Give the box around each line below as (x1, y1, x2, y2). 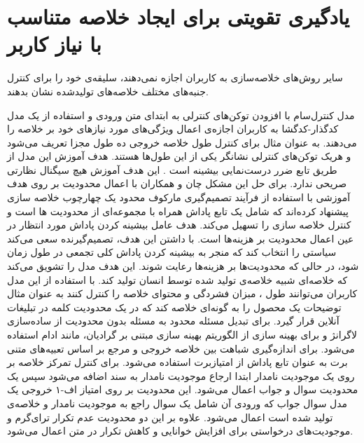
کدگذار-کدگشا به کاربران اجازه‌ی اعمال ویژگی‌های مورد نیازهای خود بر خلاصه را (7, 121, 339, 136)
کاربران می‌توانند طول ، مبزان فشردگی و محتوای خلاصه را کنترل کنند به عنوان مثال (7, 286, 358, 301)
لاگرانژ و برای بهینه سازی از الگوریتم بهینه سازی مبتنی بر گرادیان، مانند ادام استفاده (7, 327, 358, 341)
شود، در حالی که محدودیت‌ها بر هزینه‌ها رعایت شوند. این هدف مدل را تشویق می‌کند (7, 259, 359, 273)
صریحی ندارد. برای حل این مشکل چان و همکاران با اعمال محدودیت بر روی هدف (7, 176, 347, 191)
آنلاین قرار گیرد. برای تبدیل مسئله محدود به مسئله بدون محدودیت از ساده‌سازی (7, 313, 339, 328)
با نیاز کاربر (7, 29, 101, 58)
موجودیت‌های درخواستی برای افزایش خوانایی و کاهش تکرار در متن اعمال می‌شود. (7, 423, 353, 438)
